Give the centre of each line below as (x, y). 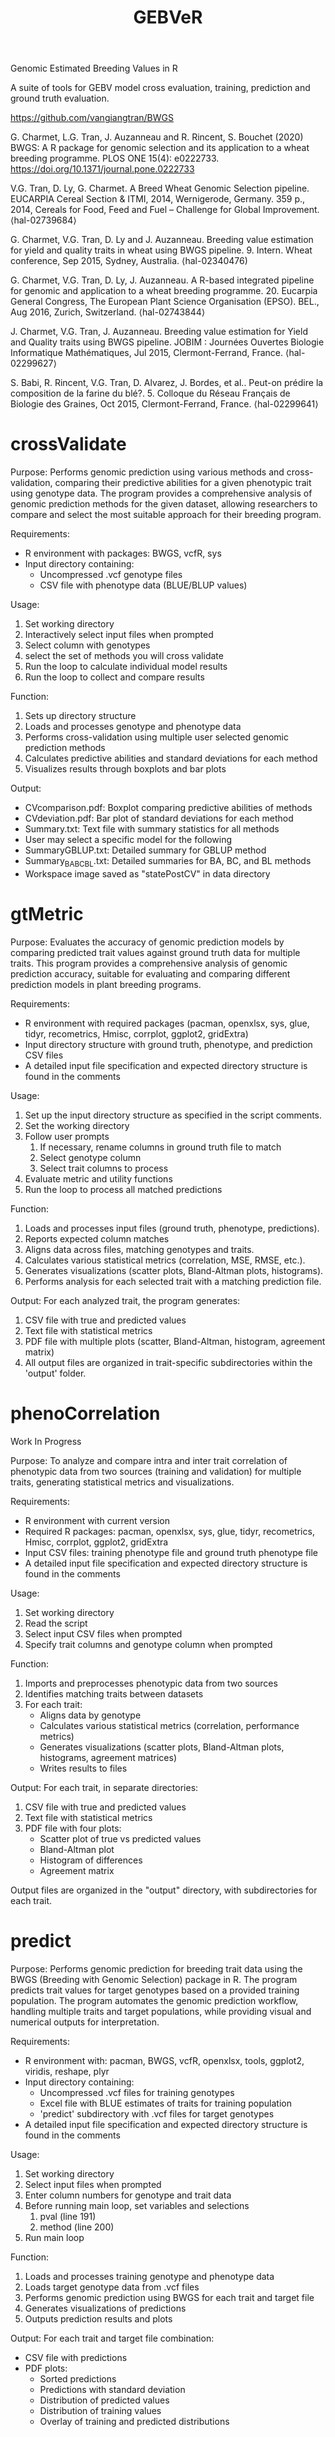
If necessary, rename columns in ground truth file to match (160, 1147)
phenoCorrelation (85, 1413)
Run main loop (54, 2237)
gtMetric (47, 914)
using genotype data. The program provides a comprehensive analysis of (161, 493)
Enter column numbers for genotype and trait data (128, 2195)
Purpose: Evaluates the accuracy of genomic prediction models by (147, 942)
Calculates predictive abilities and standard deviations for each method (171, 758)
